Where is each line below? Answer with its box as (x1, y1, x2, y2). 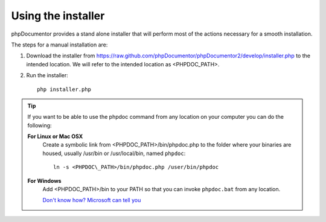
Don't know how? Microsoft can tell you (42, 197, 141, 204)
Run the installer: (26, 72, 69, 79)
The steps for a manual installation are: (11, 41, 108, 48)
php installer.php (37, 86, 92, 93)
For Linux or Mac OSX (27, 133, 83, 140)
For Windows (27, 177, 62, 184)
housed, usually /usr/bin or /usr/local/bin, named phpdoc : (42, 150, 186, 157)
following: (27, 121, 52, 129)
